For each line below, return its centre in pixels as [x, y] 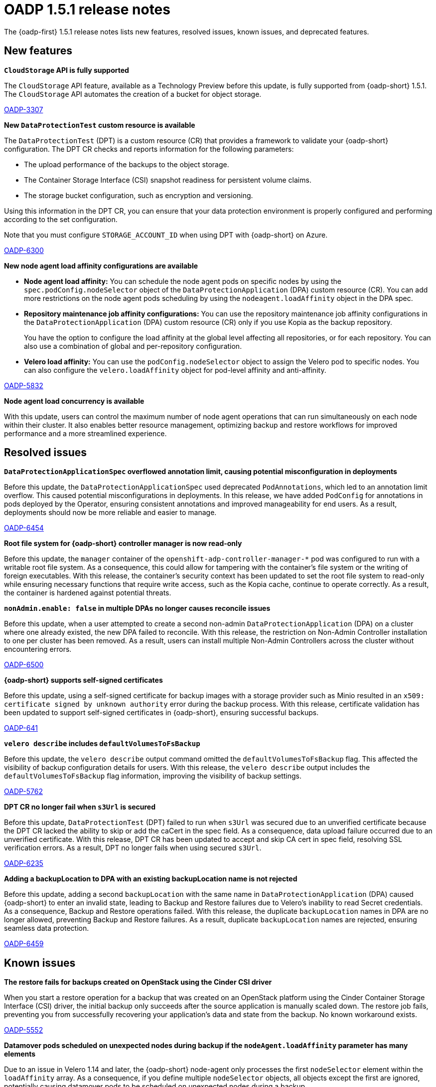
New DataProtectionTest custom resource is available [100, 125]
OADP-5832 [24, 385]
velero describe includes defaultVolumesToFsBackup [102, 744]
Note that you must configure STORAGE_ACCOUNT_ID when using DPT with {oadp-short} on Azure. [166, 235]
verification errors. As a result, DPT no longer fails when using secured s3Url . [133, 848]
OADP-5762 [23, 792]
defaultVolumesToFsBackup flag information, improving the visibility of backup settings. [153, 776]
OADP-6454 [24, 528]
